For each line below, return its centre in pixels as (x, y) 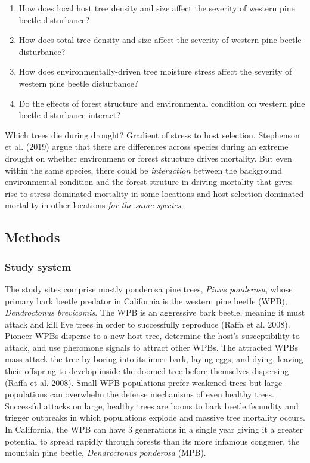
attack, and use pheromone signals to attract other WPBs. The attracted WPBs (152, 347)
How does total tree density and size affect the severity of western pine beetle (160, 40)
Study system (38, 266)
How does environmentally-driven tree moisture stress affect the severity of (155, 71)
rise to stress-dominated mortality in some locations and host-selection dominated (154, 193)
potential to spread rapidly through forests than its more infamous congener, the (152, 441)
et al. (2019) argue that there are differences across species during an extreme (147, 146)
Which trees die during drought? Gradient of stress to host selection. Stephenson (152, 135)
